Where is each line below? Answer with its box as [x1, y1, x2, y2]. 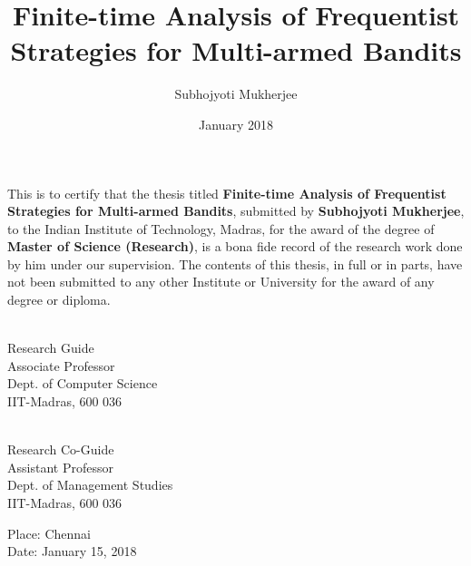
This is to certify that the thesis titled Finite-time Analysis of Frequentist [7, 183, 446, 202]
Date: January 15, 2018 [7, 542, 137, 561]
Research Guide [7, 338, 94, 357]
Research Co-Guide [7, 440, 114, 459]
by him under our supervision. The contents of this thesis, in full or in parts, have [7, 254, 463, 273]
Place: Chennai [7, 523, 91, 542]
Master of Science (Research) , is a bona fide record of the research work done [7, 237, 463, 256]
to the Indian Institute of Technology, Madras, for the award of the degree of [7, 219, 435, 238]
